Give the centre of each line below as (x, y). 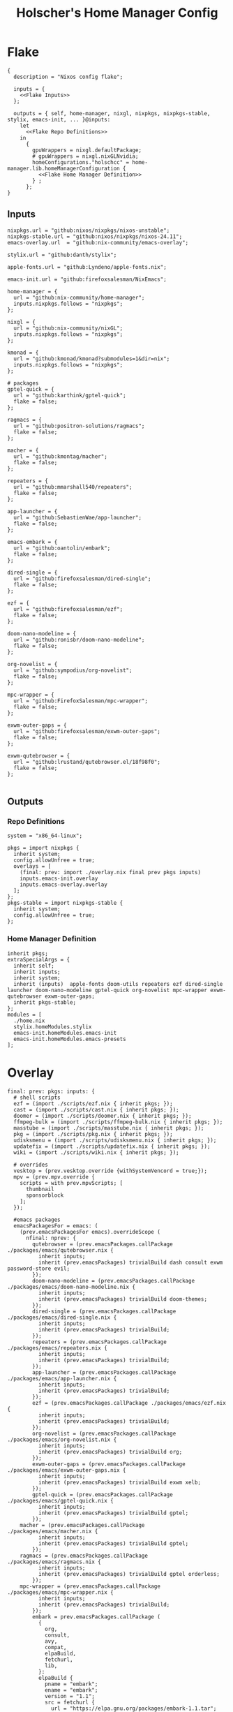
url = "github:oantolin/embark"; (62, 548)
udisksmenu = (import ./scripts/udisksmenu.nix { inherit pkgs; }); (115, 1140)
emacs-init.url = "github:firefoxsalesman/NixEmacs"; (87, 279)
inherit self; (34, 966)
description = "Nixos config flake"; (68, 77)
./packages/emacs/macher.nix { (53, 1531)
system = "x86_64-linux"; (45, 836)
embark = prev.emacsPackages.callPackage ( (96, 1617)
